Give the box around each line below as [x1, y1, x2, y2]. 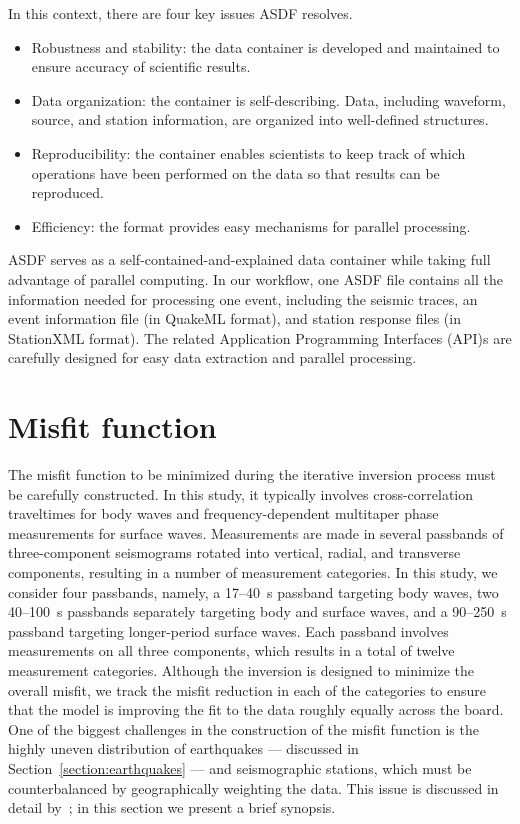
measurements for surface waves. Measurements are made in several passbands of [8, 522, 504, 543]
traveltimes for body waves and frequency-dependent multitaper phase [8, 503, 439, 524]
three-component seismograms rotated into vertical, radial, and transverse [8, 542, 461, 563]
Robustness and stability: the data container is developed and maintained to [31, 36, 500, 57]
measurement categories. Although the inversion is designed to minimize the [8, 659, 474, 680]
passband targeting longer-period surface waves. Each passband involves [8, 620, 449, 641]
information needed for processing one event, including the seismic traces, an [8, 288, 478, 309]
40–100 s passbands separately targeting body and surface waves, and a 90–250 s [8, 601, 507, 622]
